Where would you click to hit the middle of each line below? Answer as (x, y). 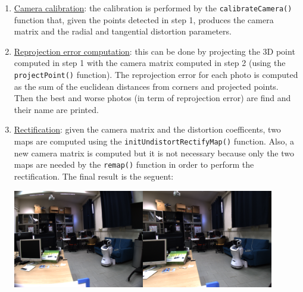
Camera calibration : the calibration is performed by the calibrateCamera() (153, 8)
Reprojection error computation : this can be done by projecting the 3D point (154, 51)
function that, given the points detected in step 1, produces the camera (144, 19)
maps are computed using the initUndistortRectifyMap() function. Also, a (154, 141)
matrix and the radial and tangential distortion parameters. (123, 31)
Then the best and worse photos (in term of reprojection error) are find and (152, 98)
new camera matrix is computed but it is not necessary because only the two (154, 153)
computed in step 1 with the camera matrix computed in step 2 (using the (150, 63)
